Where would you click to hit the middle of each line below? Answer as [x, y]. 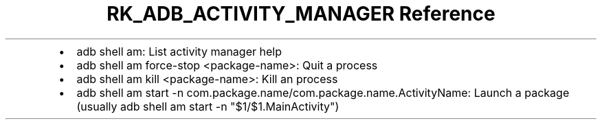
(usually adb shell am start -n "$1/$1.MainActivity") [208, 106]
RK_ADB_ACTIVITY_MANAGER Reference [301, 14]
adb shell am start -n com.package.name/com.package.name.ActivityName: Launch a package [323, 92]
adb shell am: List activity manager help [179, 51]
